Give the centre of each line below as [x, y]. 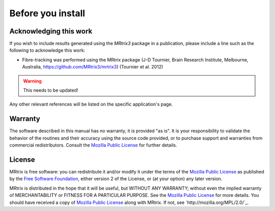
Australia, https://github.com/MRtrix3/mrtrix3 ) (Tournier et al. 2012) [93, 67]
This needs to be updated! [51, 90]
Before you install [47, 13]
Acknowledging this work [51, 31]
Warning [32, 81]
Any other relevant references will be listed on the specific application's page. [91, 104]
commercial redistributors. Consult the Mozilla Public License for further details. [93, 145]
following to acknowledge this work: [47, 50]
